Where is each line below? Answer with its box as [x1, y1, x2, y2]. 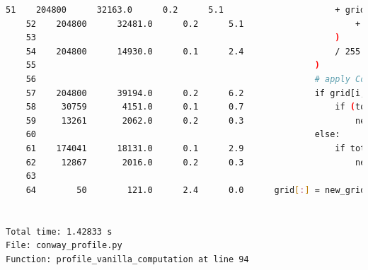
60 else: [25, 129, 340, 140]
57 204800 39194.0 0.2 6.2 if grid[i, [25, 88, 366, 98]
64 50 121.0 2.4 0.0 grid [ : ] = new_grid [25, 184, 366, 195]
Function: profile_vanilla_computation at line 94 [6, 254, 249, 264]
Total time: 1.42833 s [6, 226, 113, 237]
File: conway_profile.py [6, 240, 122, 251]
